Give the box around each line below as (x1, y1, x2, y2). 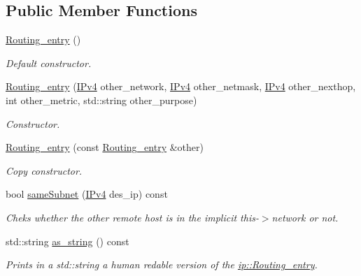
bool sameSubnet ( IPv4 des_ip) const (6, 187, 168, 201)
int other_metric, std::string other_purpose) (6, 92, 197, 107)
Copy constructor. (6, 163, 83, 177)
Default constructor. (6, 55, 92, 70)
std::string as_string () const (6, 233, 129, 248)
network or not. (271, 210, 339, 224)
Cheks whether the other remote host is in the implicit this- (6, 210, 259, 224)
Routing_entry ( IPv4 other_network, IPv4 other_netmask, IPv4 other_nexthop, (6, 79, 356, 94)
